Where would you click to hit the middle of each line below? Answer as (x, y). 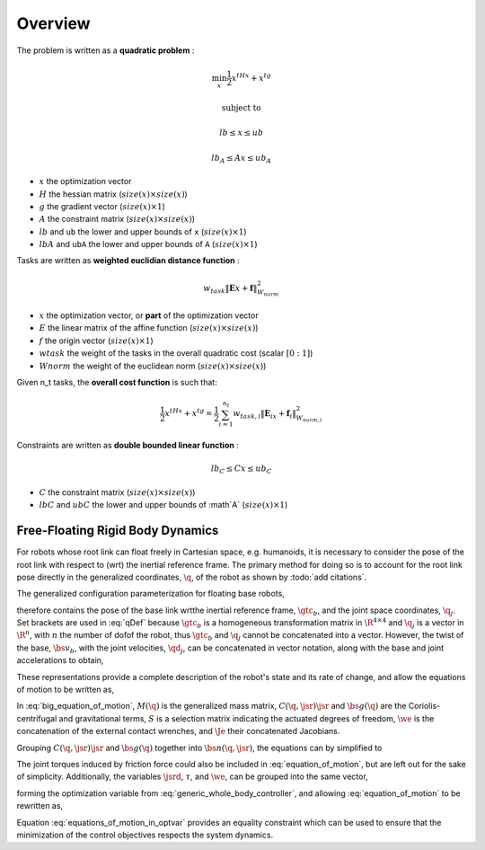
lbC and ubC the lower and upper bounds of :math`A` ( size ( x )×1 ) (163, 505)
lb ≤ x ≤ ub (242, 133)
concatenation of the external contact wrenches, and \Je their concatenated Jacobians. (178, 731)
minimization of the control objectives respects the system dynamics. (145, 835)
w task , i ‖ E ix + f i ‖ (265, 415)
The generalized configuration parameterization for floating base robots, (150, 594)
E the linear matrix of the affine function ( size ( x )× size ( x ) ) (149, 328)
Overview (53, 23)
